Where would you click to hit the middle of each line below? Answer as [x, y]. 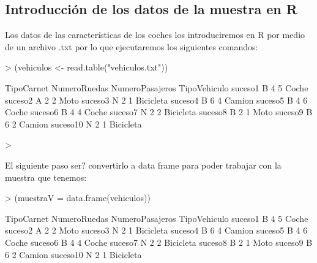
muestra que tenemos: [46, 177]
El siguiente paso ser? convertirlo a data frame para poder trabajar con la [143, 165]
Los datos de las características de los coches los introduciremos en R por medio [155, 35]
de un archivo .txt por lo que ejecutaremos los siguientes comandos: [132, 46]
